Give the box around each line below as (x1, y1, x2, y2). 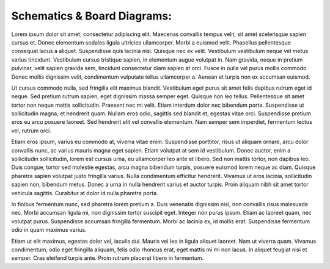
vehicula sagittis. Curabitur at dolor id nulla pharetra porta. (11, 189, 158, 196)
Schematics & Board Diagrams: (11, 9, 172, 23)
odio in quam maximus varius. (11, 226, 87, 234)
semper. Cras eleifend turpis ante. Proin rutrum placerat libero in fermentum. (11, 254, 204, 262)
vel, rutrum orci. (11, 127, 51, 134)
